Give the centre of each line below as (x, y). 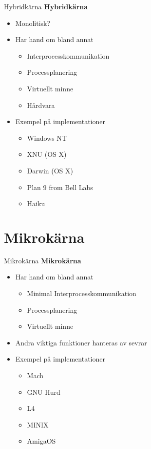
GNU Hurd (44, 392)
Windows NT (47, 138)
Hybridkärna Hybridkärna (46, 6)
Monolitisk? (33, 23)
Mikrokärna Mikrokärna (43, 260)
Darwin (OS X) (50, 170)
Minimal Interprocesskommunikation (82, 293)
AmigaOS (41, 441)
